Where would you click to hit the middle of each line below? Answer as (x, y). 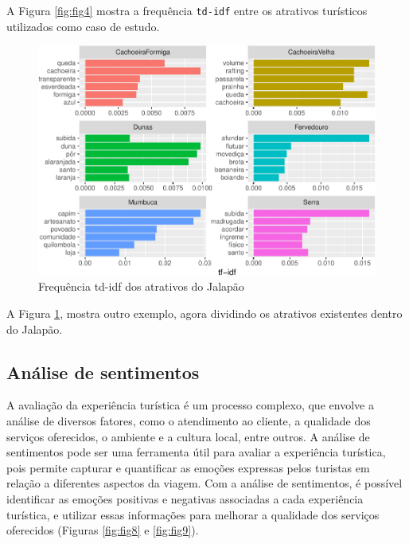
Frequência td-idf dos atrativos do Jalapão (141, 286)
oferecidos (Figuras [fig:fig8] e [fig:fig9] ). (103, 530)
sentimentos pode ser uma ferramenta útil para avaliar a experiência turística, (196, 452)
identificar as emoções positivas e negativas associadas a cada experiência (185, 498)
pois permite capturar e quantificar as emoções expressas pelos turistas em (188, 467)
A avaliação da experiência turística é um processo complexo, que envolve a (190, 405)
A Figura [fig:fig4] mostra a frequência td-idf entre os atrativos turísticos (187, 10)
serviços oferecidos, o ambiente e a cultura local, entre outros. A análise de (188, 436)
